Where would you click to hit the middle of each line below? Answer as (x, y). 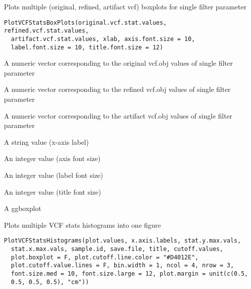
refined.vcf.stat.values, (46, 31)
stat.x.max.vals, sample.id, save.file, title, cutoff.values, (117, 249)
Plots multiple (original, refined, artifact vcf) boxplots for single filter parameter (125, 6)
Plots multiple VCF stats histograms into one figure (83, 225)
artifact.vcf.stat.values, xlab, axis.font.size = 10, (103, 39)
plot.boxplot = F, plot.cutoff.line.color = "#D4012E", (105, 257)
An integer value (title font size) (53, 191)
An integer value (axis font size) (52, 158)
